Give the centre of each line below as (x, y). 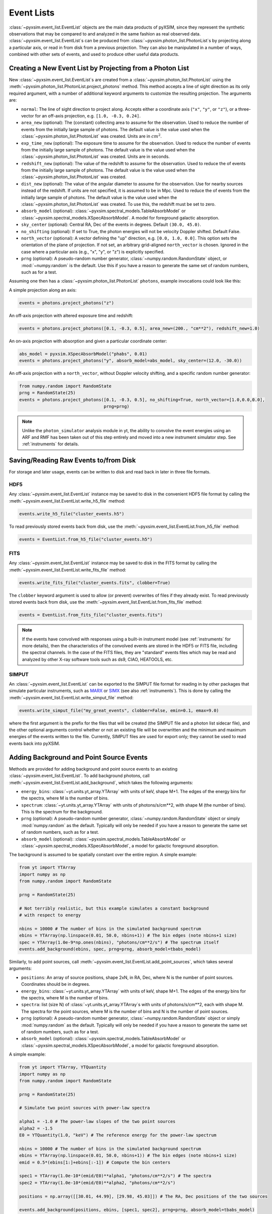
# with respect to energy (50, 915)
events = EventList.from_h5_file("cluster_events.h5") (86, 539)
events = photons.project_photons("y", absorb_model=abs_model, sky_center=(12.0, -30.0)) (131, 361)
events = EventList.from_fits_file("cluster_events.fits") (91, 615)
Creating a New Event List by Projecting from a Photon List (99, 68)
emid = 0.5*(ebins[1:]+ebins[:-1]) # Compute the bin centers (95, 1162)
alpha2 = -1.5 (36, 1128)
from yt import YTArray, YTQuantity (63, 1067)
